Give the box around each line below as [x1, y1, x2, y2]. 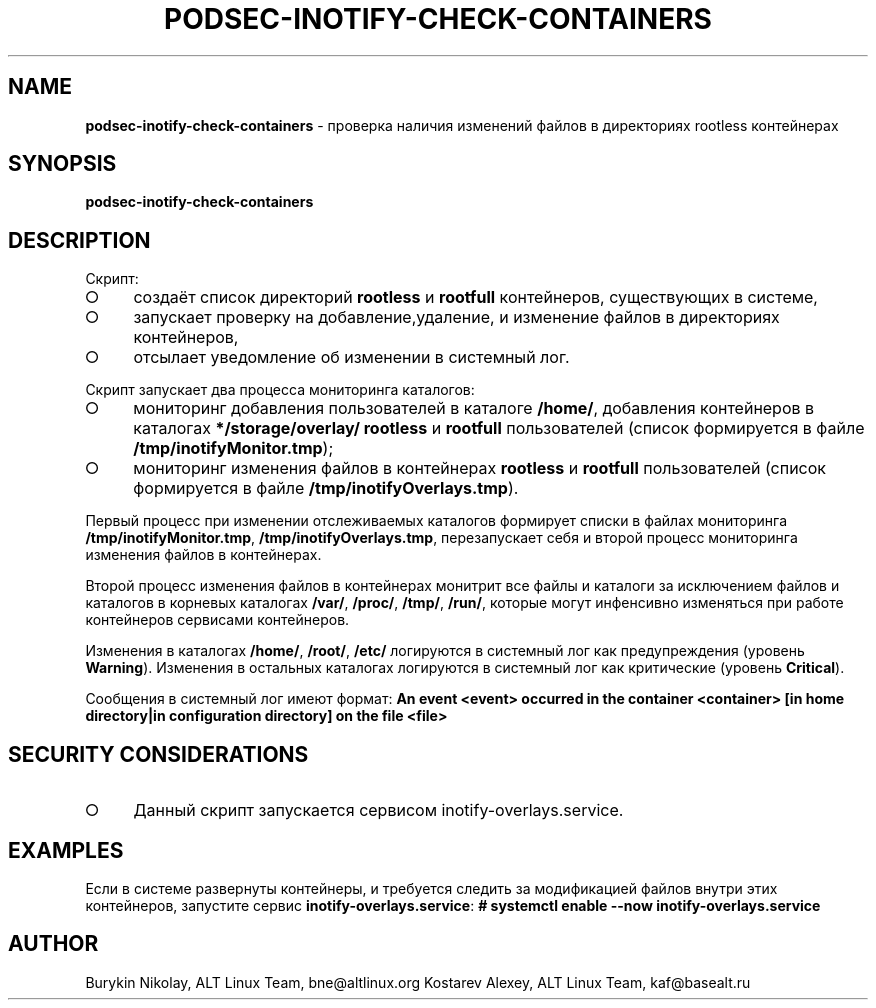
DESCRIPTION [8, 227, 151, 253]
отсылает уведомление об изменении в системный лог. [133, 347, 570, 368]
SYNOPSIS [8, 151, 117, 177]
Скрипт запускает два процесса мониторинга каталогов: [85, 381, 475, 399]
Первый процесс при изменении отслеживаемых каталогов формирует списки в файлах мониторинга [85, 512, 788, 530]
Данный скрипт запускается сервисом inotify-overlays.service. [133, 800, 624, 821]
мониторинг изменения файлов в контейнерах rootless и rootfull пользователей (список [133, 458, 826, 479]
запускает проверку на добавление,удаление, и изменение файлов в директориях [133, 307, 780, 328]
